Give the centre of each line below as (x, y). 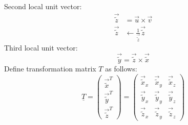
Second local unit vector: (43, 6)
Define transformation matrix (50, 68)
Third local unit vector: (41, 47)
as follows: (121, 68)
